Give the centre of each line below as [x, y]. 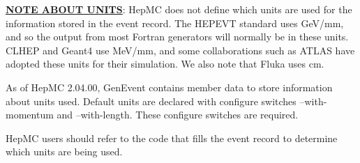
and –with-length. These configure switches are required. [178, 115]
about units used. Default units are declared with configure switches [151, 101]
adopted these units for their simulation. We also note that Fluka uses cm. [165, 64]
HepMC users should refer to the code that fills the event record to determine [172, 138]
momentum [30, 115]
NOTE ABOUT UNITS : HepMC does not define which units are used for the [179, 9]
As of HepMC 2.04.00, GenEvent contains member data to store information [169, 87]
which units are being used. [64, 152]
